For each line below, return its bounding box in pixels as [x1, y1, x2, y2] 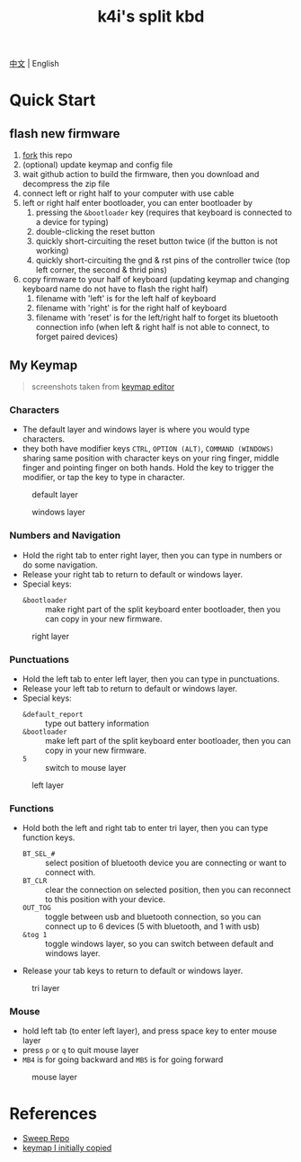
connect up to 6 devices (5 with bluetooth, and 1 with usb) [44, 921, 261, 932]
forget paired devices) [35, 331, 119, 343]
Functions [9, 802, 54, 815]
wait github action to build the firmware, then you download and [22, 169, 260, 180]
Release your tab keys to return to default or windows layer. [22, 965, 243, 977]
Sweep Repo [22, 1133, 70, 1144]
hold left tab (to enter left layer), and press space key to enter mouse [22, 1025, 277, 1036]
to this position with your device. [44, 894, 166, 905]
